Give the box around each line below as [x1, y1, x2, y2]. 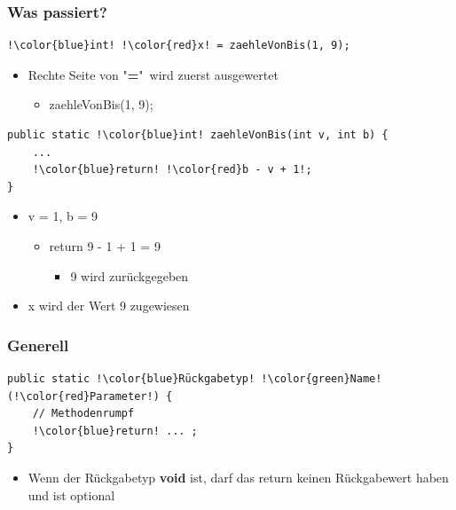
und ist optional [28, 485, 115, 504]
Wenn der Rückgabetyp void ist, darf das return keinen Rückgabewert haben [28, 467, 449, 486]
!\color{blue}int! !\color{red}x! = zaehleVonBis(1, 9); [7, 39, 350, 52]
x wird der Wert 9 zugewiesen [28, 296, 190, 315]
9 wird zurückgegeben [70, 266, 189, 285]
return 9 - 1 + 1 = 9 [49, 236, 161, 255]
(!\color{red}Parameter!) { [7, 389, 173, 403]
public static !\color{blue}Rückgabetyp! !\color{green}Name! [7, 372, 382, 385]
